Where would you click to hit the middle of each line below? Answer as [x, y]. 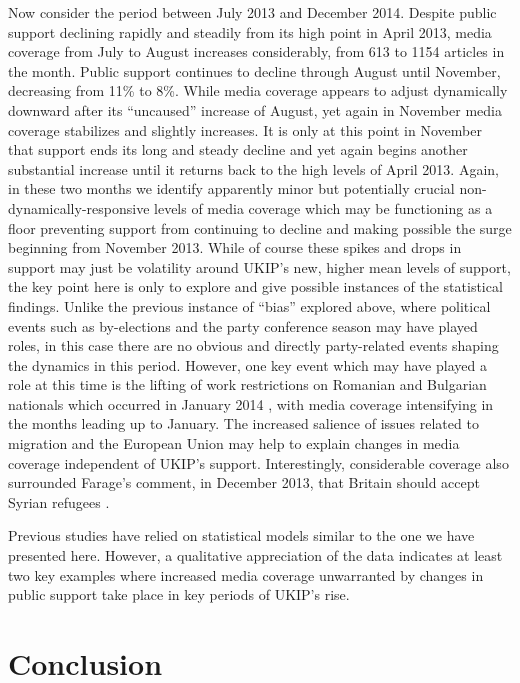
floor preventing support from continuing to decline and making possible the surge [260, 227]
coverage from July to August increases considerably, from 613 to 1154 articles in [256, 51]
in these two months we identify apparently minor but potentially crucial [231, 188]
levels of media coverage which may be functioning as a [323, 207]
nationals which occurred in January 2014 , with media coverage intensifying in [251, 403]
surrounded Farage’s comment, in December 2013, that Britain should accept [244, 482]
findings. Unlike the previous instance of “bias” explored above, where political [249, 305]
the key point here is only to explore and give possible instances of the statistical [255, 286]
